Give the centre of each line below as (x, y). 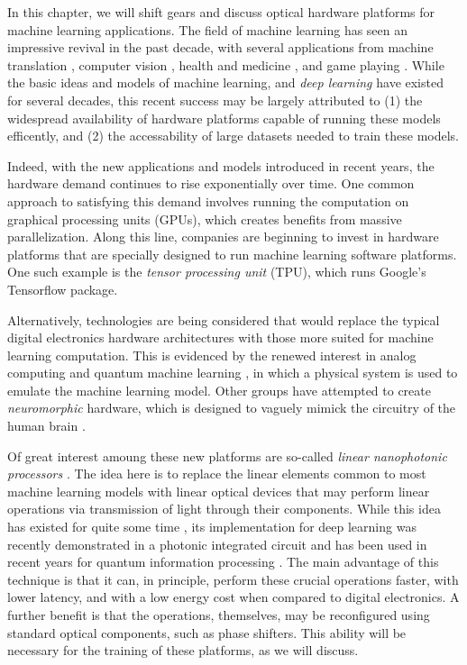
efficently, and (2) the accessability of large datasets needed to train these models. (233, 136)
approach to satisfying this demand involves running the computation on (208, 200)
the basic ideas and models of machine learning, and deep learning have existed (225, 82)
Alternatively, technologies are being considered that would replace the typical (224, 319)
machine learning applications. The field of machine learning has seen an (208, 29)
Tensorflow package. (63, 289)
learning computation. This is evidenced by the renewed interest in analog (212, 355)
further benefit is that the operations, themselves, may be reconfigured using (219, 615)
